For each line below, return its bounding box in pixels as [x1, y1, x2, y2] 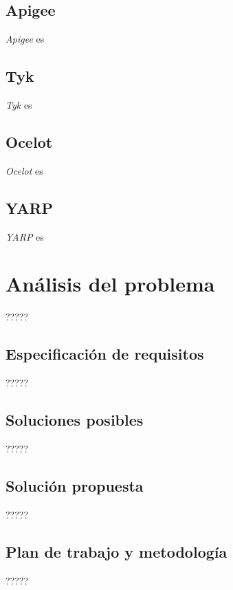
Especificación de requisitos [5, 343, 204, 364]
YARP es [5, 229, 44, 243]
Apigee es [5, 32, 45, 46]
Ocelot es [5, 163, 43, 177]
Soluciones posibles [5, 409, 144, 430]
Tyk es [5, 98, 32, 111]
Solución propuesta [5, 474, 144, 496]
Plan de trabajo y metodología [5, 540, 228, 562]
